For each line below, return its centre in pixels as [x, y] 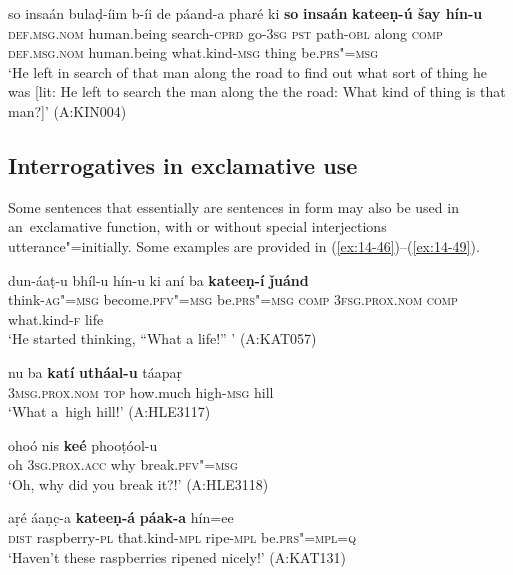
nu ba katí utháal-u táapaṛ [95, 371]
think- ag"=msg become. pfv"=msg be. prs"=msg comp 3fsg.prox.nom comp [233, 299]
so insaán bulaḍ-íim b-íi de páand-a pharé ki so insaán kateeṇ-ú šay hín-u [245, 13]
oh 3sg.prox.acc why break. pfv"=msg [123, 464]
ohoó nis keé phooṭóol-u [83, 444]
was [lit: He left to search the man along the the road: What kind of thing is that [257, 91]
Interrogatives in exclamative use [183, 164]
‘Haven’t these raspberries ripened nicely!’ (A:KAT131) [177, 556]
